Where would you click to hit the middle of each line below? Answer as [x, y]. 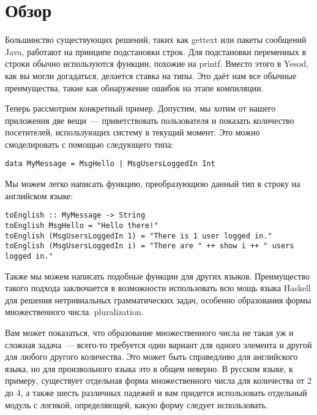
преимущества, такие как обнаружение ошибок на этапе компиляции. [134, 87]
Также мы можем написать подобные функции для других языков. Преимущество [157, 276]
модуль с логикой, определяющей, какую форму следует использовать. [136, 404]
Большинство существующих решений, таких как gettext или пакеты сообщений [156, 40]
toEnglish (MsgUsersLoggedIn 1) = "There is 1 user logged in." [139, 236]
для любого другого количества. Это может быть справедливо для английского [151, 356]
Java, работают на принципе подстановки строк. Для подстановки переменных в [155, 51]
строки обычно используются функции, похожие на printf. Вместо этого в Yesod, [157, 63]
